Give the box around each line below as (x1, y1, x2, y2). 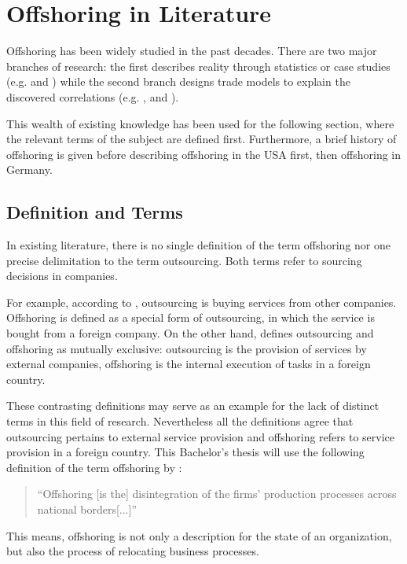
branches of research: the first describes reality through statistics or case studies (6, 57, 390, 74)
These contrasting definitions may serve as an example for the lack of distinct (6, 397, 379, 414)
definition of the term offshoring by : (6, 459, 182, 475)
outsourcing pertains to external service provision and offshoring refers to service (6, 428, 395, 444)
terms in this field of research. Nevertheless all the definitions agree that (6, 413, 354, 429)
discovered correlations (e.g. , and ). (6, 88, 179, 105)
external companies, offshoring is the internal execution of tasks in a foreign (6, 356, 371, 372)
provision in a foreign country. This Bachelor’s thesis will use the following (6, 444, 365, 460)
